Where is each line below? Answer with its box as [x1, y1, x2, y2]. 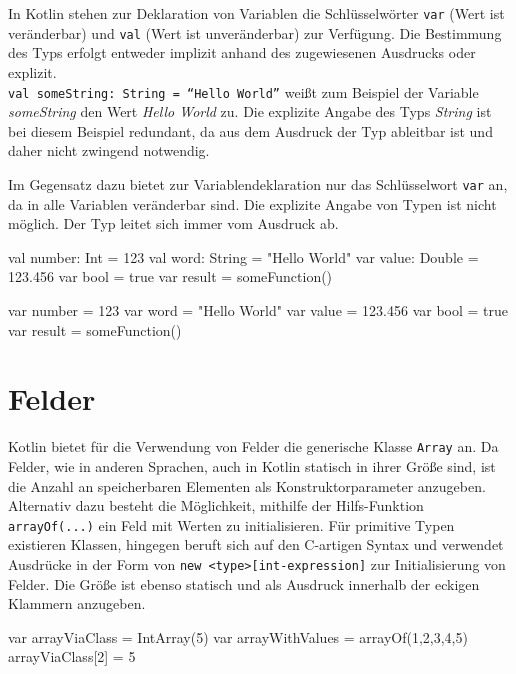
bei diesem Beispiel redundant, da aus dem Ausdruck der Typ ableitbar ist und [8, 120, 493, 141]
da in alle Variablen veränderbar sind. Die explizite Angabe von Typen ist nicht [8, 193, 497, 214]
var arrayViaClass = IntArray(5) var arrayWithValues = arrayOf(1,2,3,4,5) [8, 626, 468, 647]
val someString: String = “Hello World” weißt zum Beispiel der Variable [8, 81, 479, 102]
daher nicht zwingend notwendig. [8, 140, 210, 161]
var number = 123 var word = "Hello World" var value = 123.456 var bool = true [8, 299, 509, 320]
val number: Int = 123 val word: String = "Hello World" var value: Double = [8, 246, 479, 267]
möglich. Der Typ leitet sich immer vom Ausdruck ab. [8, 213, 339, 234]
